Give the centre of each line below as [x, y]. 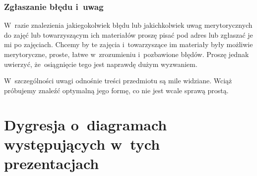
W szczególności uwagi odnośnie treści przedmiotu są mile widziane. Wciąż [118, 81]
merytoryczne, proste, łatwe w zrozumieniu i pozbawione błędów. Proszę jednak [127, 54]
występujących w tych [82, 144]
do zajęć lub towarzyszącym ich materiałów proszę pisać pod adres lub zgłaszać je [128, 34]
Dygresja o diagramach [86, 124]
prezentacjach [52, 163]
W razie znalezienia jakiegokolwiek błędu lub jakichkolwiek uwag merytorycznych [128, 25]
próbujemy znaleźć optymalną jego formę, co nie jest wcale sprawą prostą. [116, 90]
